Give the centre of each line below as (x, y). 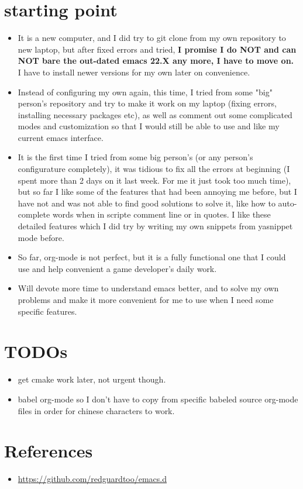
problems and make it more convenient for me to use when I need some (146, 299)
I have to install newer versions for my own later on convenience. (134, 72)
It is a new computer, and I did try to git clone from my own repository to (152, 38)
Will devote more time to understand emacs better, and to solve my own (148, 288)
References (49, 451)
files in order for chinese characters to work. (96, 410)
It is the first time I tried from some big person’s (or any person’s (135, 157)
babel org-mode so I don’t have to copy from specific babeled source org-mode (158, 399)
